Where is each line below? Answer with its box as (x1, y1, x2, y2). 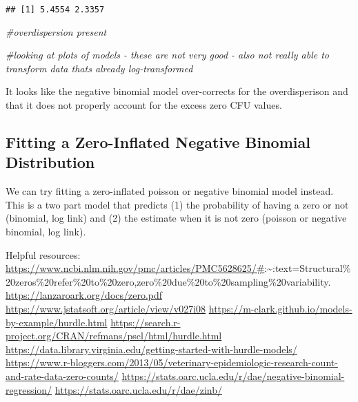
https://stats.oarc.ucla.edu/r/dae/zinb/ (54, 382, 223, 396)
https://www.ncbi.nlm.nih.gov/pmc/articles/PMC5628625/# (6, 261, 265, 275)
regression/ (6, 382, 52, 396)
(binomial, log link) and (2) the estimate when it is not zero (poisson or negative (6, 211, 347, 225)
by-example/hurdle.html (6, 315, 108, 329)
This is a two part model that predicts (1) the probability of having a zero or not (6, 197, 349, 211)
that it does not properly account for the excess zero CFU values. (6, 98, 282, 112)
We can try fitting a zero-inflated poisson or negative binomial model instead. (6, 184, 334, 198)
